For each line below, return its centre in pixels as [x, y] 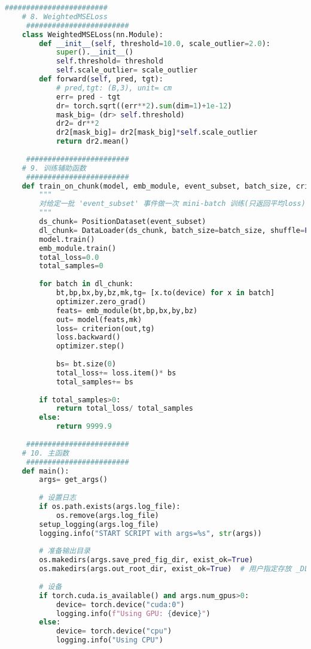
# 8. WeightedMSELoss [65, 16]
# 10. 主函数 [45, 453]
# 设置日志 [58, 498]
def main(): [45, 471]
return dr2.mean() [92, 142]
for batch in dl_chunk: [86, 284]
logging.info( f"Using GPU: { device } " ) [133, 613]
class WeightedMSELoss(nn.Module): [92, 34]
